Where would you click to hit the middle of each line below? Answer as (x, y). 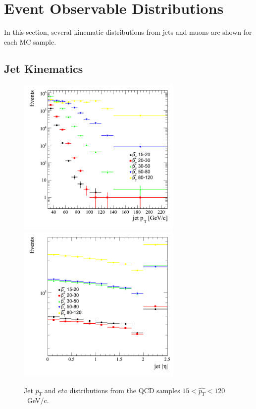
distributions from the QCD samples (125, 390)
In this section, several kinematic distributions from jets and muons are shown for (128, 32)
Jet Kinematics (44, 68)
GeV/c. (38, 400)
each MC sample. (30, 41)
